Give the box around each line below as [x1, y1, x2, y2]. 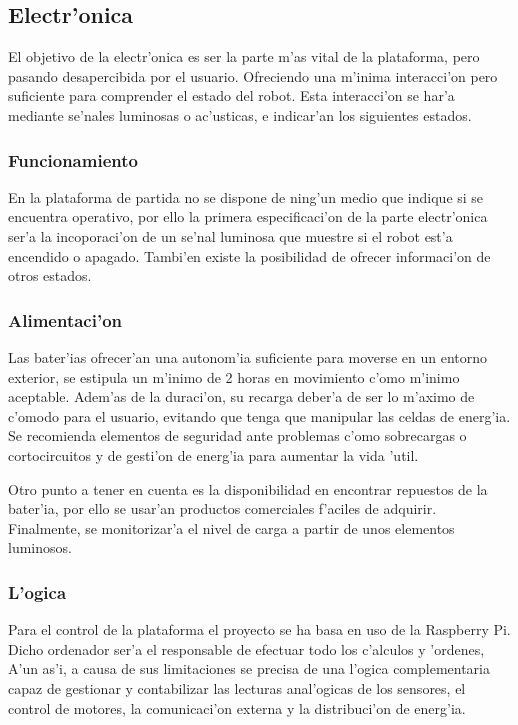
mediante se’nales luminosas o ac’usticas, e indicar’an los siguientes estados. [8, 104, 472, 125]
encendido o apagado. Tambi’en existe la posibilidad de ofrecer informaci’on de [8, 245, 491, 266]
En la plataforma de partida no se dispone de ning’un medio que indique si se [8, 186, 484, 207]
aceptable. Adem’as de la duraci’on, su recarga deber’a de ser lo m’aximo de [8, 386, 475, 407]
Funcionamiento [8, 147, 138, 172]
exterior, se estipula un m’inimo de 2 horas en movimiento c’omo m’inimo [8, 366, 460, 387]
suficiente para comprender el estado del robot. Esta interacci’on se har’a [8, 85, 455, 106]
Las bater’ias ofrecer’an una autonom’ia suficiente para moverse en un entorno [8, 346, 488, 367]
